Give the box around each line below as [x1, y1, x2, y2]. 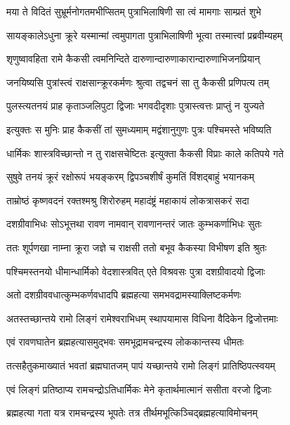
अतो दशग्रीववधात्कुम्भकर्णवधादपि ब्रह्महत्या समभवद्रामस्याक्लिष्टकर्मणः [6, 287, 242, 302]
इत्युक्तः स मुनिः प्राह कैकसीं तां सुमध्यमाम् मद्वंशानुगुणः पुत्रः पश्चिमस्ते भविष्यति [6, 122, 272, 136]
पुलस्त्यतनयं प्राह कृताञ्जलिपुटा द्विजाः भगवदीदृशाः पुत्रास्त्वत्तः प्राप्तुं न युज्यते [6, 98, 265, 113]
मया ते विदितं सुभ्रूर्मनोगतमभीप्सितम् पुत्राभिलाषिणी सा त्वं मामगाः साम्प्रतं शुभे [6, 4, 261, 18]
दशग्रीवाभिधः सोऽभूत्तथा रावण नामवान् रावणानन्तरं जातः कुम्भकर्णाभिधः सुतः [6, 216, 262, 231]
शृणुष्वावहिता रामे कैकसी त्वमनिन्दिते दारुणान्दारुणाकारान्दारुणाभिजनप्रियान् [6, 51, 261, 66]
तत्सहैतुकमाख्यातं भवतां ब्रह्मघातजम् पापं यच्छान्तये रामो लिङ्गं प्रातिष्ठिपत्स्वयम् [6, 358, 275, 372]
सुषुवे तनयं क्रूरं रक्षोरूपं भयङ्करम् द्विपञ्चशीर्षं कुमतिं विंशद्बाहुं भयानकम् [6, 169, 254, 184]
